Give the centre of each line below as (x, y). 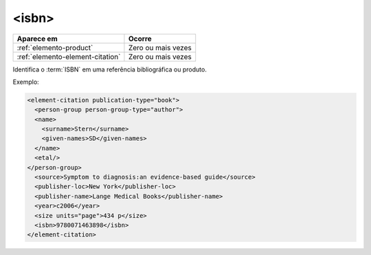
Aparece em (37, 38)
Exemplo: (26, 82)
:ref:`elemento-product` (55, 47)
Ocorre (140, 38)
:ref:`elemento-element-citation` (69, 56)
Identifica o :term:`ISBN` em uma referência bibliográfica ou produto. (110, 69)
